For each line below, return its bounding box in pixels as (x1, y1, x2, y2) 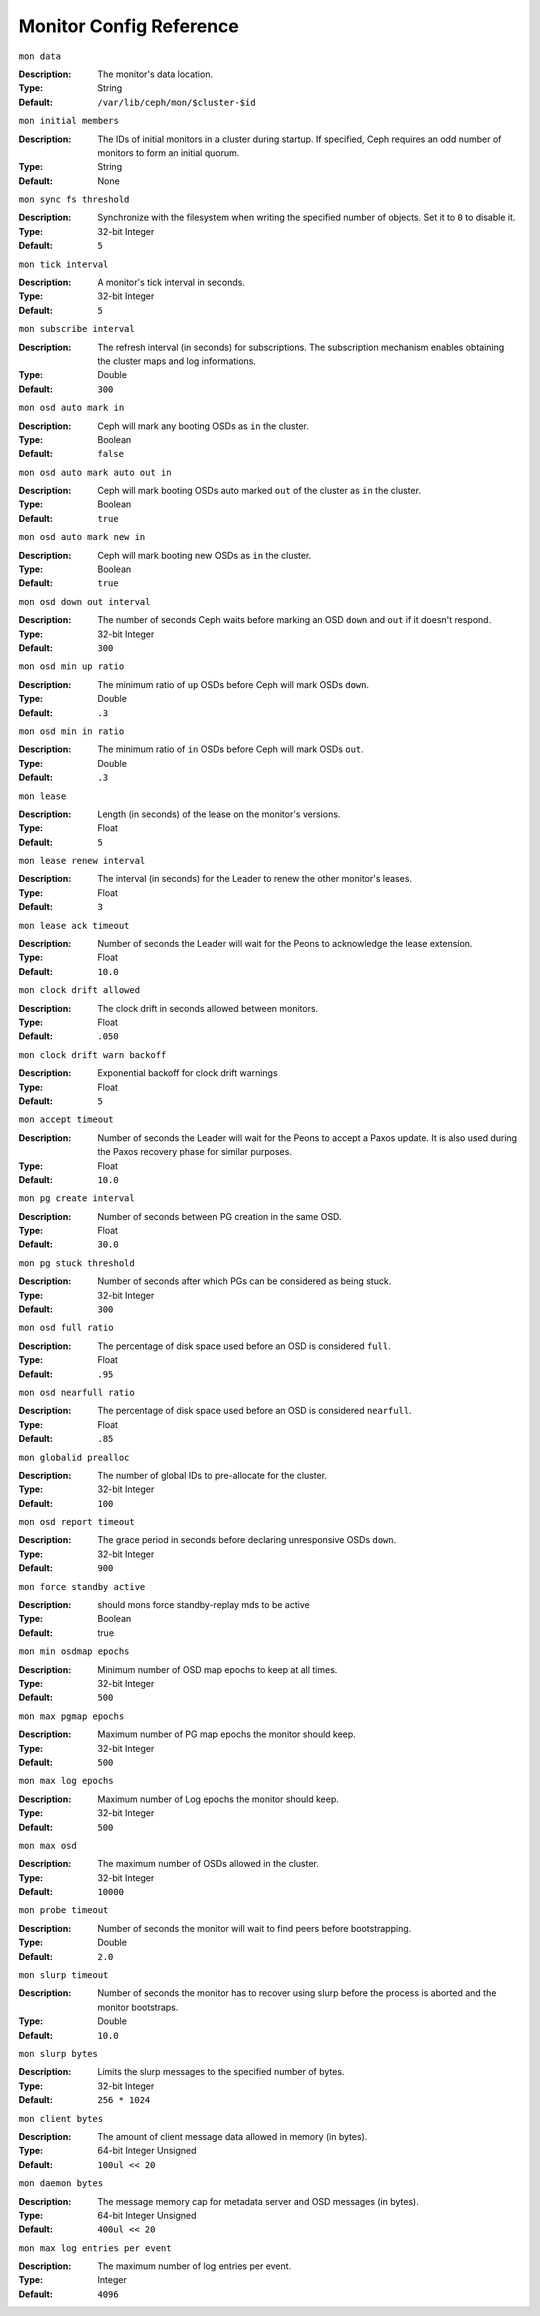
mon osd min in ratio (18, 725, 125, 737)
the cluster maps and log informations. (97, 355, 257, 367)
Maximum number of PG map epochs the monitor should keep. (97, 1728, 357, 1740)
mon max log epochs (18, 1775, 114, 1787)
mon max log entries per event (18, 2242, 172, 2254)
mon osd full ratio (18, 1322, 114, 1334)
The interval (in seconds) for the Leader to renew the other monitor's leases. (97, 873, 413, 885)
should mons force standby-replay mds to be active (97, 1599, 310, 1611)
